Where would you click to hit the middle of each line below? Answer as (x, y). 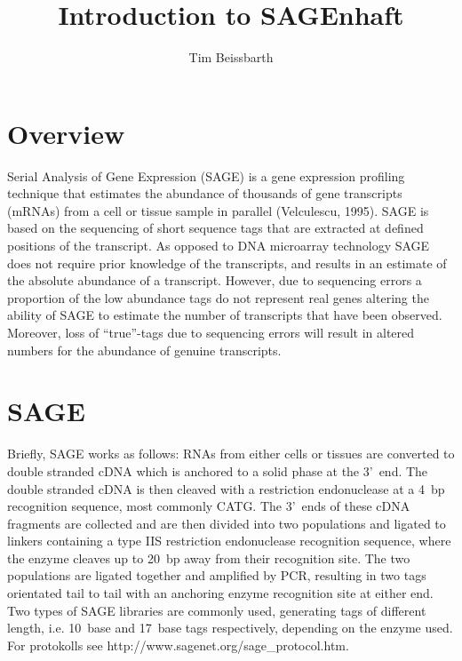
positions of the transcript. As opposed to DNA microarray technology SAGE (219, 246)
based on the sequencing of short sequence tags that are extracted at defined (215, 228)
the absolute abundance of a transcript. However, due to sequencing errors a (215, 280)
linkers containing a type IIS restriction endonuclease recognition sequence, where (229, 541)
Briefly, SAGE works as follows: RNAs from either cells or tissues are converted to (231, 454)
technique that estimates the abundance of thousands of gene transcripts (205, 193)
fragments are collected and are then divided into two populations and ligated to (227, 523)
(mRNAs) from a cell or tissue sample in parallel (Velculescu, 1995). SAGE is (218, 210)
